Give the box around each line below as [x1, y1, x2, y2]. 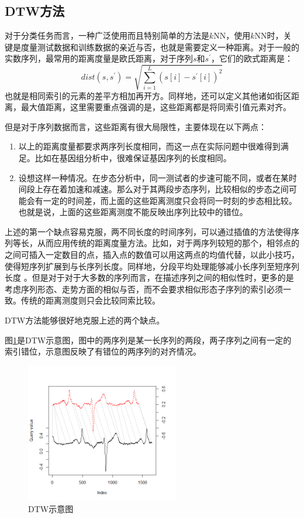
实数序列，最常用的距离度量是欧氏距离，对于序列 [5, 52, 193, 64]
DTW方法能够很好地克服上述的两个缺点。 [5, 314, 165, 326]
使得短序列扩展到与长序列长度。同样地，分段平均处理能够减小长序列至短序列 [5, 260, 299, 272]
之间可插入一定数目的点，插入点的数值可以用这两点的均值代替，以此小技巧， [5, 248, 299, 261]
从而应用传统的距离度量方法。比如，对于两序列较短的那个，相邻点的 [37, 237, 299, 249]
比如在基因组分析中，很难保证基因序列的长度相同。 [34, 151, 232, 163]
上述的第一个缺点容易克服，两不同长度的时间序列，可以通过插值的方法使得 [5, 225, 291, 237]
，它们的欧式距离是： [210, 52, 293, 64]
